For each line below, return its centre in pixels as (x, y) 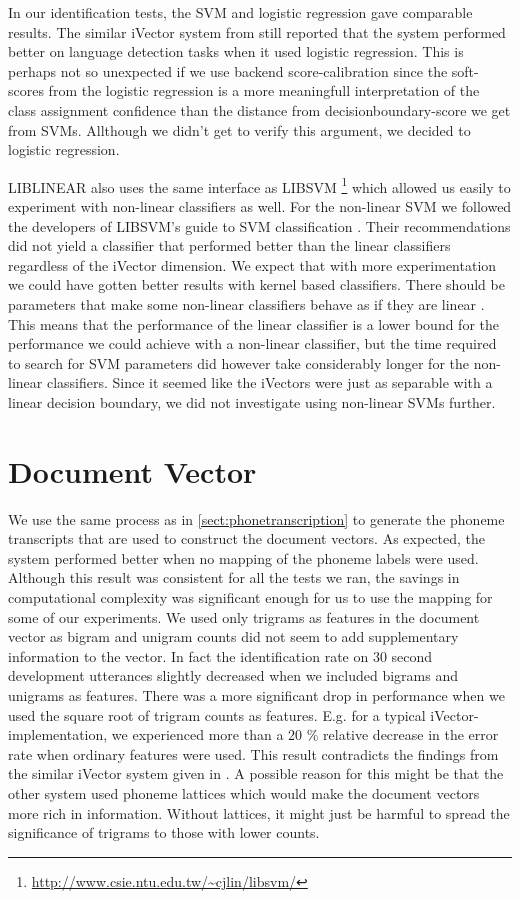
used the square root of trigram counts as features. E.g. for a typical (217, 714)
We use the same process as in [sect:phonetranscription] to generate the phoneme (256, 518)
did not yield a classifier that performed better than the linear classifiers (229, 245)
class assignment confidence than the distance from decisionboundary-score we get (259, 109)
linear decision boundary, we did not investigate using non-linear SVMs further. (252, 401)
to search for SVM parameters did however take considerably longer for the (238, 362)
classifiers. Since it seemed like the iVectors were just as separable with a (269, 382)
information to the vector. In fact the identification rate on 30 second (220, 655)
